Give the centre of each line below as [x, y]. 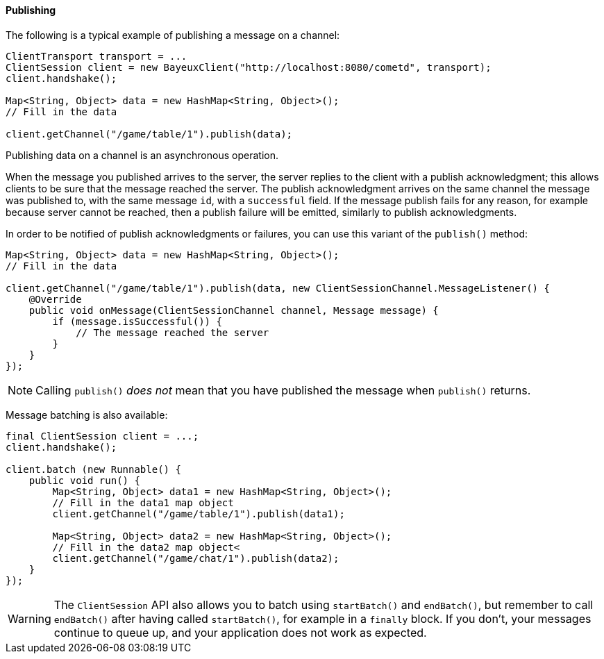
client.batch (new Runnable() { [93, 469]
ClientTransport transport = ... [97, 56]
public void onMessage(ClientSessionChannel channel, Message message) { [234, 310]
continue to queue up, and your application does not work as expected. [240, 632]
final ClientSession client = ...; [102, 436]
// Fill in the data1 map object [143, 502]
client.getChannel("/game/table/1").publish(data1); [199, 514]
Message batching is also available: [87, 415]
